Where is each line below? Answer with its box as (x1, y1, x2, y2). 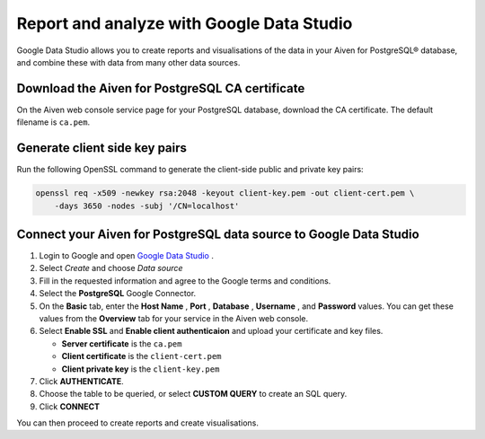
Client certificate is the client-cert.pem (61, 351, 222, 362)
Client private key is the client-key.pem (61, 364, 220, 374)
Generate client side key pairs (16, 140, 188, 156)
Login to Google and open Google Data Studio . (39, 250, 215, 261)
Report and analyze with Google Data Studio (16, 13, 353, 33)
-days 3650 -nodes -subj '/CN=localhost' (54, 200, 240, 211)
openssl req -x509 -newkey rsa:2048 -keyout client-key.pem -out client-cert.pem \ (35, 189, 415, 198)
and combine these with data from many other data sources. (16, 57, 241, 67)
